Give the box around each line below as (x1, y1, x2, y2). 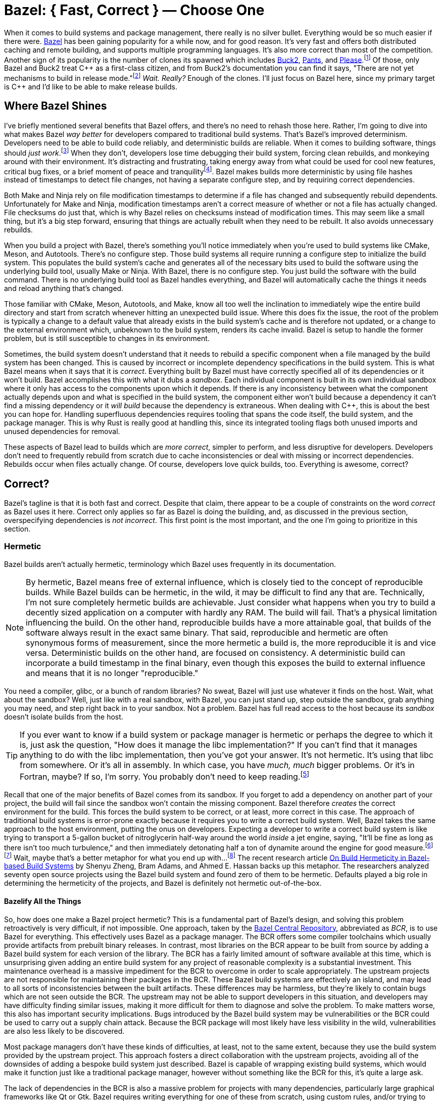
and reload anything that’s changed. (4, 284, 124, 293)
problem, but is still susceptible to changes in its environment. (4, 334, 210, 343)
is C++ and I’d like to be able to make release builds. (4, 82, 177, 91)
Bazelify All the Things (4, 897, 81, 906)
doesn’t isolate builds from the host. (4, 712, 123, 721)
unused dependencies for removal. (4, 427, 120, 436)
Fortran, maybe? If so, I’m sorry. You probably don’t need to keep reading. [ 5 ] (20, 770, 310, 782)
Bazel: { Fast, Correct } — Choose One (4, 2, 265, 19)
